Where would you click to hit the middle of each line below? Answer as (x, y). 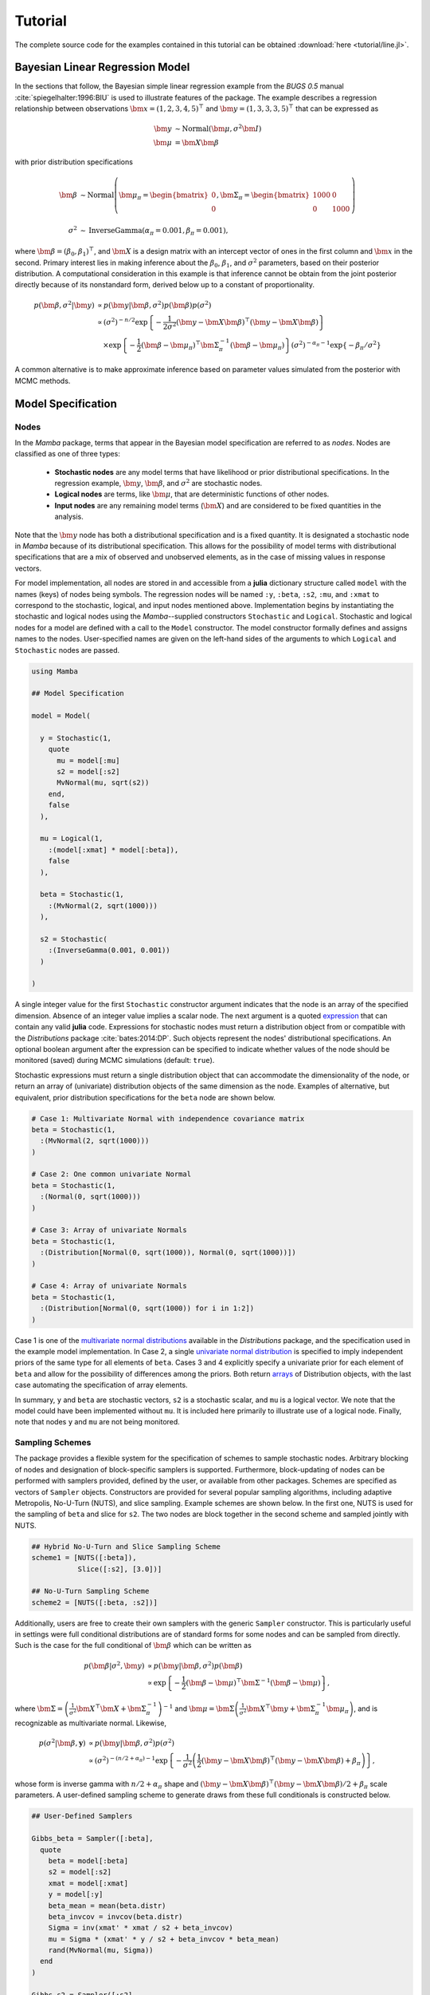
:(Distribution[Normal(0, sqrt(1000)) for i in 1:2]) (147, 1308)
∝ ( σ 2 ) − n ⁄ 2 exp (122, 322)
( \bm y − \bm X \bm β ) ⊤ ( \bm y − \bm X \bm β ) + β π (281, 1760)
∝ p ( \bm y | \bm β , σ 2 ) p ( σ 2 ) (132, 1742)
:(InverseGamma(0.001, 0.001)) (109, 950)
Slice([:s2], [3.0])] (120, 1569)
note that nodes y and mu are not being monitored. (98, 1422)
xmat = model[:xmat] (88, 1883)
